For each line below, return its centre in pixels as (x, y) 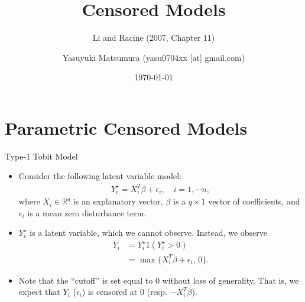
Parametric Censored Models (126, 127)
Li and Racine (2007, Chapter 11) (154, 38)
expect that (39, 292)
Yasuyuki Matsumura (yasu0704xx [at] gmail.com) (154, 57)
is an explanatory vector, (118, 201)
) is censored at (110, 292)
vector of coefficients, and (254, 201)
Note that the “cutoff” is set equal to (86, 280)
